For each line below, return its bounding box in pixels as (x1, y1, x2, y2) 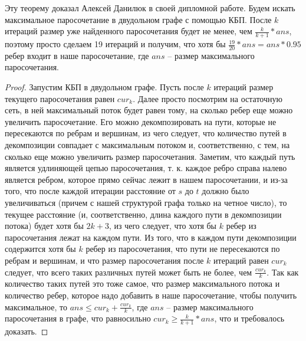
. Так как (266, 265, 299, 278)
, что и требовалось (214, 312, 285, 324)
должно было (202, 185, 249, 197)
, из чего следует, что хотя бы (108, 219, 217, 232)
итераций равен (213, 254, 269, 266)
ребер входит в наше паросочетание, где (5, 49, 149, 61)
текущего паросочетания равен (5, 92, 115, 104)
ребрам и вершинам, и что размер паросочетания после (5, 254, 204, 266)
